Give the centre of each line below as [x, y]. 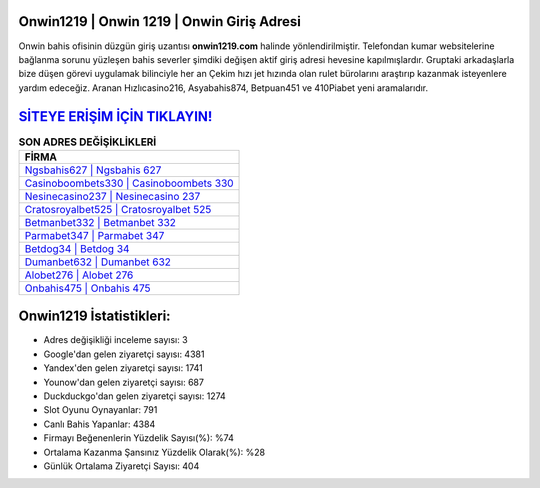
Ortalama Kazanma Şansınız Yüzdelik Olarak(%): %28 [154, 452]
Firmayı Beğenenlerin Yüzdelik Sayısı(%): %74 [138, 438]
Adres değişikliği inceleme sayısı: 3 [116, 340]
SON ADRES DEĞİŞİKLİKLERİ [87, 142]
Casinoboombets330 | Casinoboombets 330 [129, 183]
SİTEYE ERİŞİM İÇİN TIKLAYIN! [115, 116]
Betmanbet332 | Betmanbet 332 [100, 222]
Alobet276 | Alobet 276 [79, 275]
